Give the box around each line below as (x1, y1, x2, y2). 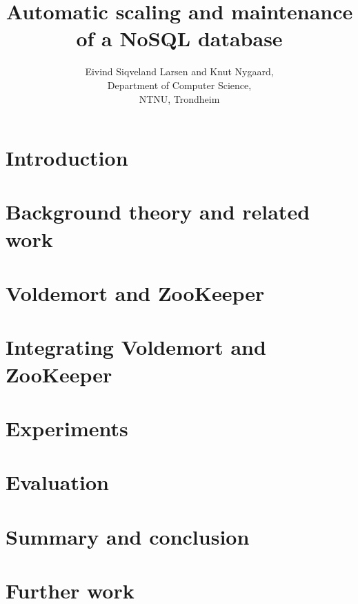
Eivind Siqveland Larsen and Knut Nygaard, (85, 64, 274, 79)
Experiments (6, 413, 128, 442)
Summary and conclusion (6, 522, 250, 550)
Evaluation (6, 468, 109, 496)
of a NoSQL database (76, 24, 283, 52)
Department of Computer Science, (107, 77, 252, 92)
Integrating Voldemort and (6, 333, 266, 361)
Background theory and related (6, 197, 310, 226)
